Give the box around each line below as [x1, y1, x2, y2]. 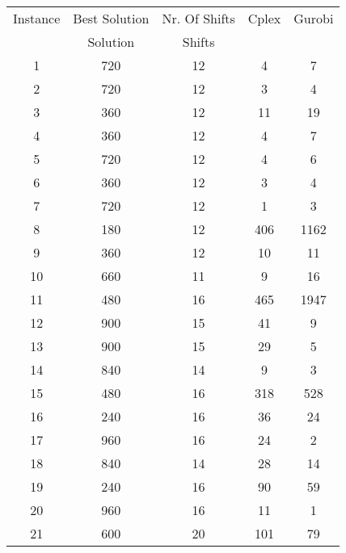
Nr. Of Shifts [162, 9, 235, 27]
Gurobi [293, 9, 334, 27]
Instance [13, 9, 61, 27]
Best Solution [73, 9, 150, 27]
